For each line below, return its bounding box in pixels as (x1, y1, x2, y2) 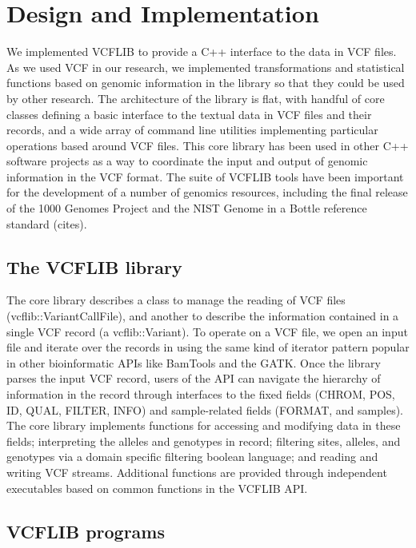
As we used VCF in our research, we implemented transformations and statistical (6, 58, 405, 75)
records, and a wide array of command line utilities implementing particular (6, 121, 378, 138)
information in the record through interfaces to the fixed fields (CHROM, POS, (6, 386, 395, 403)
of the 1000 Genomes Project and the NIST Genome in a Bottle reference (6, 200, 367, 216)
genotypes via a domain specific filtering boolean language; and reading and (6, 448, 378, 465)
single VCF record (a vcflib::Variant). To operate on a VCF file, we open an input (6, 323, 408, 340)
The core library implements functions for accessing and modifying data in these (6, 417, 401, 434)
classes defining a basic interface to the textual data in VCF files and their (6, 105, 372, 122)
